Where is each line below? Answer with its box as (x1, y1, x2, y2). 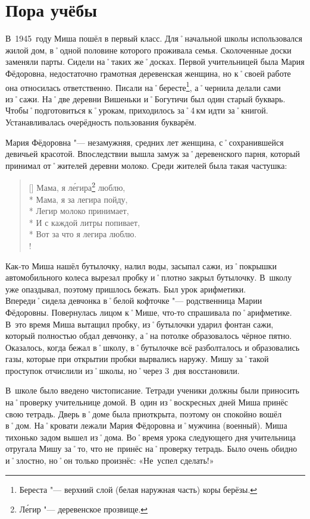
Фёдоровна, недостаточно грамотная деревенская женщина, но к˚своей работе (5, 67, 291, 79)
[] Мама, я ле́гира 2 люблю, (29, 180, 126, 193)
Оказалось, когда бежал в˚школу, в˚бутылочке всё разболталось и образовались (5, 341, 300, 353)
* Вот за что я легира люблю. (29, 228, 137, 240)
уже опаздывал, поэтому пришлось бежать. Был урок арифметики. (5, 282, 246, 295)
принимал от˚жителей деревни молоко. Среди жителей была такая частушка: (5, 159, 287, 171)
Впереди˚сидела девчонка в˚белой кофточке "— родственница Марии (5, 294, 262, 307)
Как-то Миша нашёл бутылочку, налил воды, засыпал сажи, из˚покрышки (5, 259, 277, 272)
